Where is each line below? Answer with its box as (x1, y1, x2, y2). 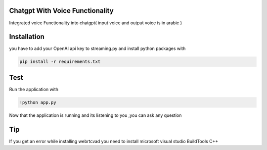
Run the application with (9, 86, 59, 92)
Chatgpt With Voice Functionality (9, 6, 114, 15)
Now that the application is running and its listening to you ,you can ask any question (9, 112, 182, 118)
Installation (9, 33, 44, 41)
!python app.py (19, 100, 56, 105)
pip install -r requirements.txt (19, 59, 101, 64)
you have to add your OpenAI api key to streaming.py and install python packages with (9, 46, 186, 51)
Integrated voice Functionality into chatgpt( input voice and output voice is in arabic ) (9, 20, 182, 26)
